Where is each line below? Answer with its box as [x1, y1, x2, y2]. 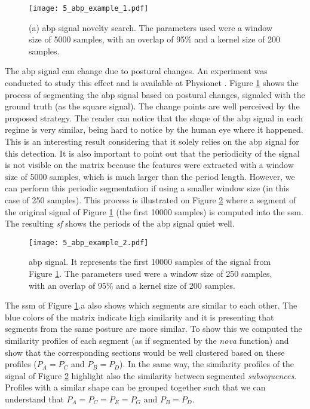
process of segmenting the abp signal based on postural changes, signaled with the [5, 88, 305, 100]
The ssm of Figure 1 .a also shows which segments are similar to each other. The [5, 299, 297, 312]
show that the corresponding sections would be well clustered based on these [5, 346, 285, 358]
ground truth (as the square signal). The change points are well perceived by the [5, 100, 300, 112]
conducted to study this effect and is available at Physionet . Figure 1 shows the [5, 77, 299, 89]
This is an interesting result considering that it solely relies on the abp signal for [5, 135, 299, 147]
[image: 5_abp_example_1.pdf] [29, 4, 149, 13]
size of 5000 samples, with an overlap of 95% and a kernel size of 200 [29, 33, 281, 45]
